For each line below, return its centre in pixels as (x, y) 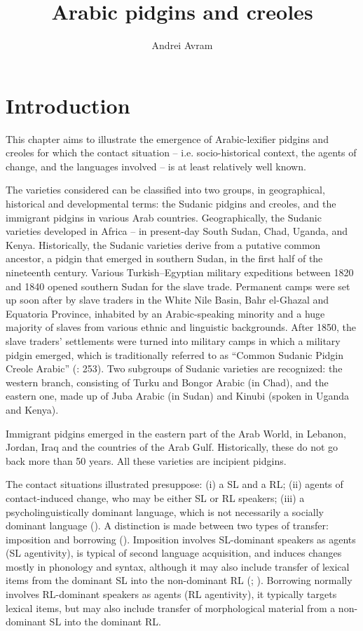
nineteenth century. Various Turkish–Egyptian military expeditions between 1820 (180, 272)
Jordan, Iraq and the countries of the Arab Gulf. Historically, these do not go (172, 447)
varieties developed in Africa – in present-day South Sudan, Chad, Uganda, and (177, 231)
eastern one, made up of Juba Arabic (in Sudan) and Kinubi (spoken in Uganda (178, 396)
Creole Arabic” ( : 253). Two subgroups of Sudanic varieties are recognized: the (174, 368)
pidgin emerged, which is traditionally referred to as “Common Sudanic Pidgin (175, 354)
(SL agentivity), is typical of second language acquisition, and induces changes (174, 553)
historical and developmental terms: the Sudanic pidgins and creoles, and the (171, 204)
